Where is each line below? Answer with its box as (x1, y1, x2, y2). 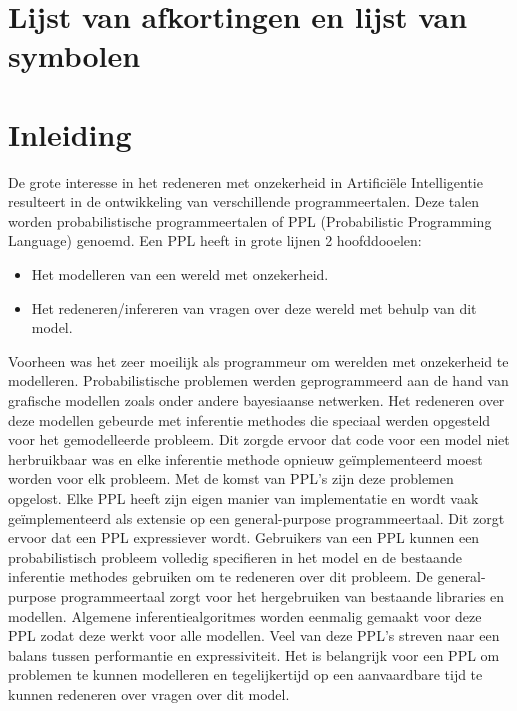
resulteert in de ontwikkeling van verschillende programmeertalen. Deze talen (8, 191, 480, 212)
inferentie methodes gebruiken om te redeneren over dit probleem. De (8, 566, 433, 587)
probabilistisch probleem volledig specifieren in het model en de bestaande (8, 546, 462, 567)
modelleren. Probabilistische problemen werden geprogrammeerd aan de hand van (8, 370, 509, 391)
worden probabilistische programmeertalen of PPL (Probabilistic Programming (8, 210, 492, 231)
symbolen (8, 35, 141, 76)
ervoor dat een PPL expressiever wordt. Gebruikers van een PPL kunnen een (8, 527, 480, 548)
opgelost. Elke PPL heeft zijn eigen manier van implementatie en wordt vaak (8, 488, 479, 508)
